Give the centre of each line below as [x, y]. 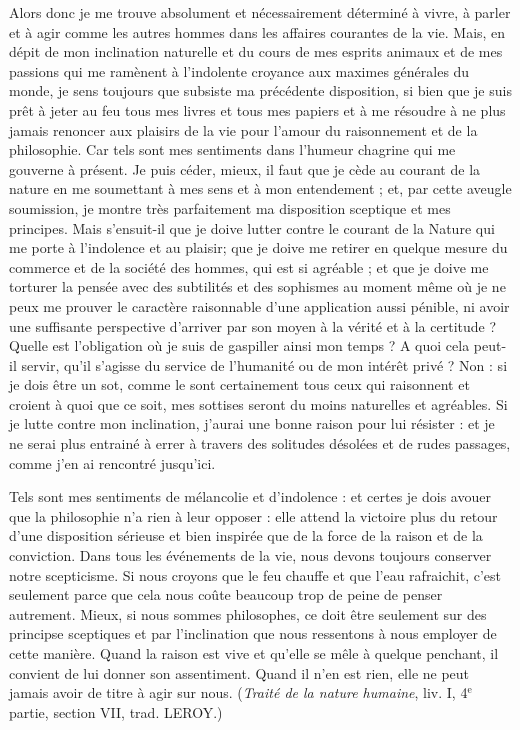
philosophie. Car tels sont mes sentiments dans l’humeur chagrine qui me [232, 149]
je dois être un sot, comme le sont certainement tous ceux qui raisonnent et [239, 384]
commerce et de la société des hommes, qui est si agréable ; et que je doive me [249, 266]
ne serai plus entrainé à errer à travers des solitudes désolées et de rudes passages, [260, 443]
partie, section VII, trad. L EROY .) [116, 711]
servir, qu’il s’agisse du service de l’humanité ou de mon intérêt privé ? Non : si [264, 364]
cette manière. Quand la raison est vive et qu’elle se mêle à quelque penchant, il [254, 653]
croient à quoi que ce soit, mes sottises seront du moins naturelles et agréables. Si [258, 403]
